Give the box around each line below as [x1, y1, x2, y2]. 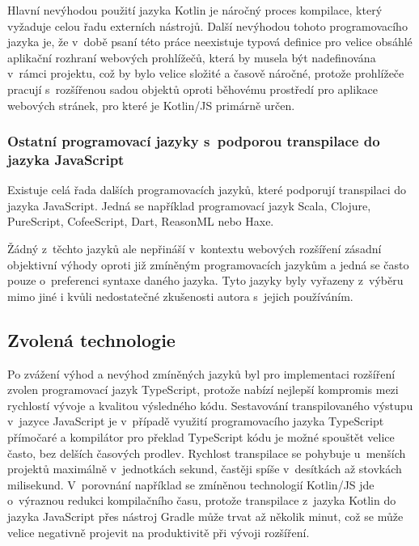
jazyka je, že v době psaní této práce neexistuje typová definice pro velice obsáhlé [7, 33, 413, 50]
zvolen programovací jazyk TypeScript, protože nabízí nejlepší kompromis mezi [7, 381, 399, 398]
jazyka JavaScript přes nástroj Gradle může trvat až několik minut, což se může [7, 508, 404, 524]
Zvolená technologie [7, 327, 176, 352]
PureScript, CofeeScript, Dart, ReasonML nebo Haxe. [7, 213, 274, 230]
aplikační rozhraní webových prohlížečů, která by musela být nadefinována [7, 49, 376, 66]
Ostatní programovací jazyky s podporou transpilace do [7, 131, 380, 151]
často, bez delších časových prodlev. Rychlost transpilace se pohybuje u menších [7, 444, 406, 461]
